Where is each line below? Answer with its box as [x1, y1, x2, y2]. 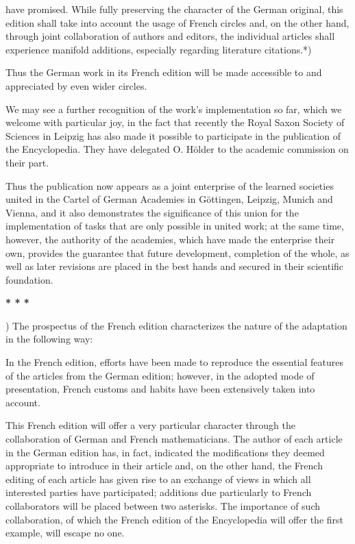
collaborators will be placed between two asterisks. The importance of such [5, 499, 321, 512]
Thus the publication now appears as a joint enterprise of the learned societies [5, 178, 334, 193]
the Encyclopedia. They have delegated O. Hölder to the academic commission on [5, 142, 349, 156]
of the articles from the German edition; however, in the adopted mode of [5, 368, 315, 382]
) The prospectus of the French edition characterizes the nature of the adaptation [5, 318, 347, 332]
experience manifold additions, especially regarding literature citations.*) [5, 42, 312, 56]
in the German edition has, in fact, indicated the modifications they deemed [5, 445, 325, 459]
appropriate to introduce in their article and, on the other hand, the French [5, 458, 323, 473]
